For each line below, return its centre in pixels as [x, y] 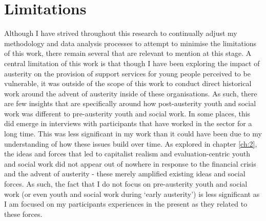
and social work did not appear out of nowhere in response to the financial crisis [130, 163]
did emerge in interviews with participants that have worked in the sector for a [128, 123]
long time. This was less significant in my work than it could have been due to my [133, 134]
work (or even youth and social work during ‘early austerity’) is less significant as [132, 194]
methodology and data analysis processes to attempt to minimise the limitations [130, 43]
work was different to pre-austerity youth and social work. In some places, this [127, 113]
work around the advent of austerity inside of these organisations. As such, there [131, 93]
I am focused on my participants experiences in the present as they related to [126, 204]
